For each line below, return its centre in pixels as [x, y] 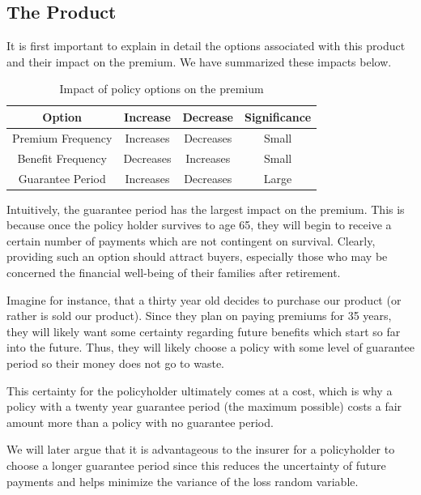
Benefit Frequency [62, 158]
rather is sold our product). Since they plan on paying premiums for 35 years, [199, 316]
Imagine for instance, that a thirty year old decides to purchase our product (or [204, 299]
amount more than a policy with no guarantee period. [140, 422]
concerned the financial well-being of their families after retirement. [174, 272]
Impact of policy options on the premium [162, 89]
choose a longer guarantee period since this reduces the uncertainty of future [196, 465]
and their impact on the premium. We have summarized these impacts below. [199, 61]
